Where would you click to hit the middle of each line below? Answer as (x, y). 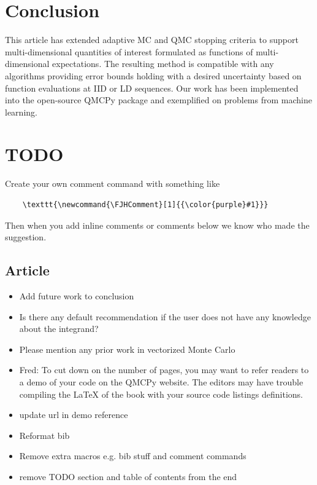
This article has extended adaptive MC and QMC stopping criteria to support (152, 40)
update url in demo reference (74, 415)
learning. (21, 112)
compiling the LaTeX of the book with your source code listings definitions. (161, 394)
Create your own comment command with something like (113, 183)
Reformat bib (44, 435)
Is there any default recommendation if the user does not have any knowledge (165, 316)
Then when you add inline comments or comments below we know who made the (157, 225)
